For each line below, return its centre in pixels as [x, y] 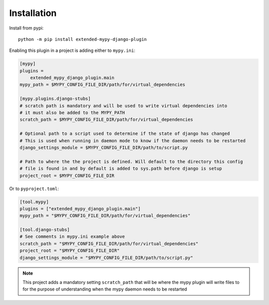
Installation [33, 13]
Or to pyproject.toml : [34, 188]
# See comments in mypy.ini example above [72, 237]
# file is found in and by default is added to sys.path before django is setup [121, 169]
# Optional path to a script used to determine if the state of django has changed [125, 134]
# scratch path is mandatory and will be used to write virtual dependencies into [124, 106]
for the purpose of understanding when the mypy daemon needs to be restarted [105, 289]
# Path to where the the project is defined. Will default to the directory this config [132, 161]
